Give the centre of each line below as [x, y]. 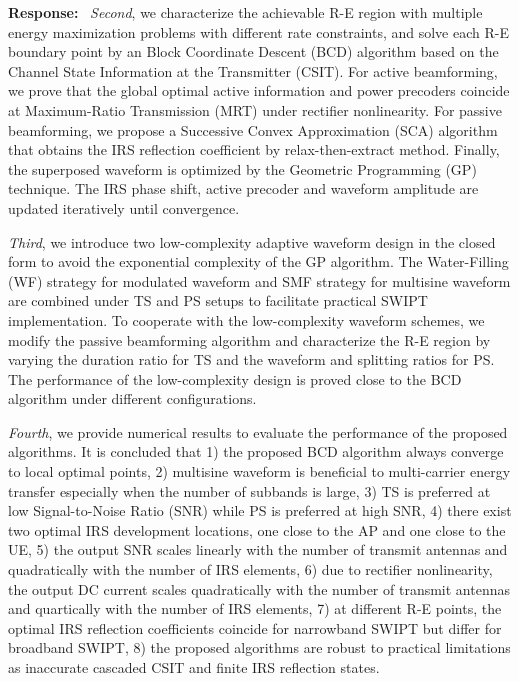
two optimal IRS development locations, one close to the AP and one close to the [257, 529]
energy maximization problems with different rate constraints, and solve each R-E [258, 31]
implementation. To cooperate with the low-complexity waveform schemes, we [246, 319]
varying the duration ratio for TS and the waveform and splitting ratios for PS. [251, 359]
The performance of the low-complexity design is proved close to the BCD [235, 378]
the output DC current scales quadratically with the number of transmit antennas [259, 588]
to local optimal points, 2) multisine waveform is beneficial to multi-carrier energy [259, 471]
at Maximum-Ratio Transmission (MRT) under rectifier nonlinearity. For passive [255, 109]
